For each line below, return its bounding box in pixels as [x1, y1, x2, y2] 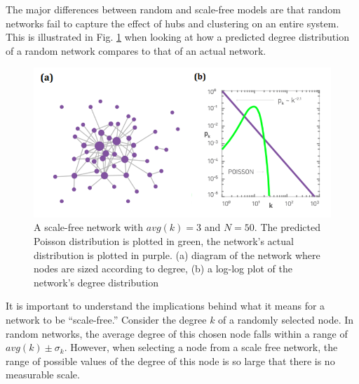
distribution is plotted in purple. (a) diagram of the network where [34, 247, 320, 262]
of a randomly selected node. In [218, 312, 354, 326]
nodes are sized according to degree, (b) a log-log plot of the [34, 261, 292, 276]
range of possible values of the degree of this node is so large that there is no [6, 353, 335, 368]
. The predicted [254, 220, 321, 234]
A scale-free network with [34, 220, 144, 234]
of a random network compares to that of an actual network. [6, 43, 266, 58]
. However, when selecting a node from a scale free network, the [64, 340, 338, 355]
